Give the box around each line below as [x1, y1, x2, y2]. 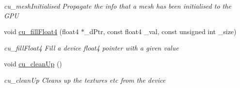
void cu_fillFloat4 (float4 [4, 26, 79, 37]
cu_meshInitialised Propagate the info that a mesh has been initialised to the [4, 1, 231, 11]
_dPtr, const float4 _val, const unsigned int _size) [84, 26, 237, 37]
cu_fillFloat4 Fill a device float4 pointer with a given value [4, 42, 179, 52]
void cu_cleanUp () [4, 59, 62, 69]
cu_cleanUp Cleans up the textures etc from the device [4, 75, 166, 85]
